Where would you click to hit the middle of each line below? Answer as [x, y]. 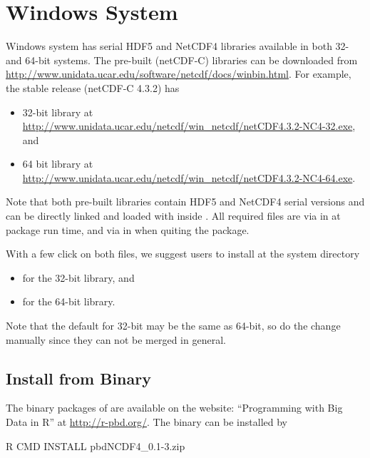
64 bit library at [58, 164]
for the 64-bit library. [69, 301]
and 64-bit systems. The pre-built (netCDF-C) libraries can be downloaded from [182, 60]
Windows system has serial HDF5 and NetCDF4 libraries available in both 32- [178, 46]
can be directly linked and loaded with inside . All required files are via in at [173, 216]
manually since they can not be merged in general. [116, 339]
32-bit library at [58, 112]
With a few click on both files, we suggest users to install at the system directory [183, 254]
